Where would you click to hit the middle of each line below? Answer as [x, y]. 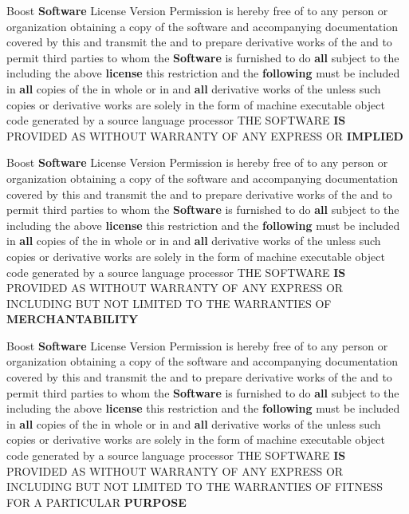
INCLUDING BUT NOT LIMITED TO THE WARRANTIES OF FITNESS [195, 486]
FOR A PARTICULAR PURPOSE [96, 502]
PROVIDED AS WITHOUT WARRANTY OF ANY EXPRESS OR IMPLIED [205, 135]
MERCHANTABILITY [73, 319]
